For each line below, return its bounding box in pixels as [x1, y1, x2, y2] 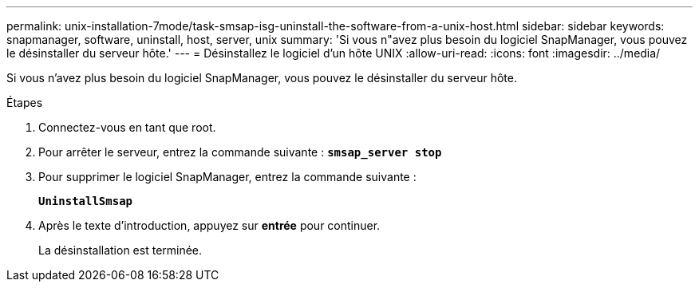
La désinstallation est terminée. [38, 243, 203, 257]
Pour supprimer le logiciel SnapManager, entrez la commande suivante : [38, 170, 417, 183]
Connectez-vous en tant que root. [38, 120, 216, 134]
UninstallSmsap [38, 195, 133, 207]
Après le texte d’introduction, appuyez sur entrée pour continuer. [38, 219, 381, 232]
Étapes [6, 96, 43, 109]
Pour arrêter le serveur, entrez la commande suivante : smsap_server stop [38, 145, 442, 159]
